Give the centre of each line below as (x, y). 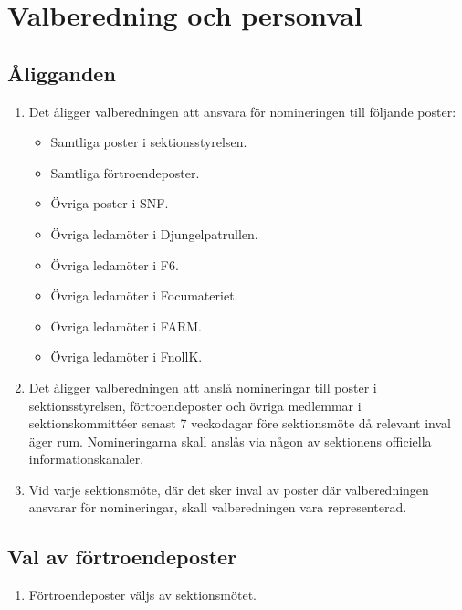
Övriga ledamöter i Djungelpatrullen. (154, 233)
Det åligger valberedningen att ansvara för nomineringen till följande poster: (242, 111)
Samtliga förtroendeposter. (125, 172)
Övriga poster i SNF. (110, 203)
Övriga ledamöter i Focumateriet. (144, 295)
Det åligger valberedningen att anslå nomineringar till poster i (203, 387)
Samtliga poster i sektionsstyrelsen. (149, 142)
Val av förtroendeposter (122, 557)
